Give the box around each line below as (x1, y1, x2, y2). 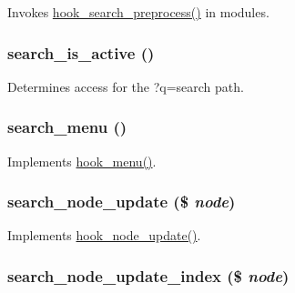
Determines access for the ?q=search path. (7, 76, 244, 96)
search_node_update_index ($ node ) (7, 264, 290, 287)
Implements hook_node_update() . (7, 226, 201, 245)
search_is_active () (7, 41, 155, 64)
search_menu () (7, 116, 127, 138)
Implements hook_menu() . (7, 151, 157, 170)
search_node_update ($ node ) (7, 190, 236, 213)
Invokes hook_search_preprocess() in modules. (7, 3, 270, 21)
